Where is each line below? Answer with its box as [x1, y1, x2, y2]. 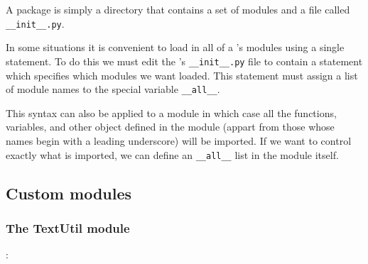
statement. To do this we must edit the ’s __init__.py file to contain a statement [6, 53, 363, 68]
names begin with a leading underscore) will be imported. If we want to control [6, 133, 352, 148]
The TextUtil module [6, 219, 130, 236]
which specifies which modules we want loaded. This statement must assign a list [6, 67, 358, 82]
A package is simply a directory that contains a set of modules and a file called [6, 2, 350, 16]
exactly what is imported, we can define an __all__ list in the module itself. [6, 147, 339, 162]
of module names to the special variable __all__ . [6, 82, 220, 97]
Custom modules [6, 182, 132, 204]
